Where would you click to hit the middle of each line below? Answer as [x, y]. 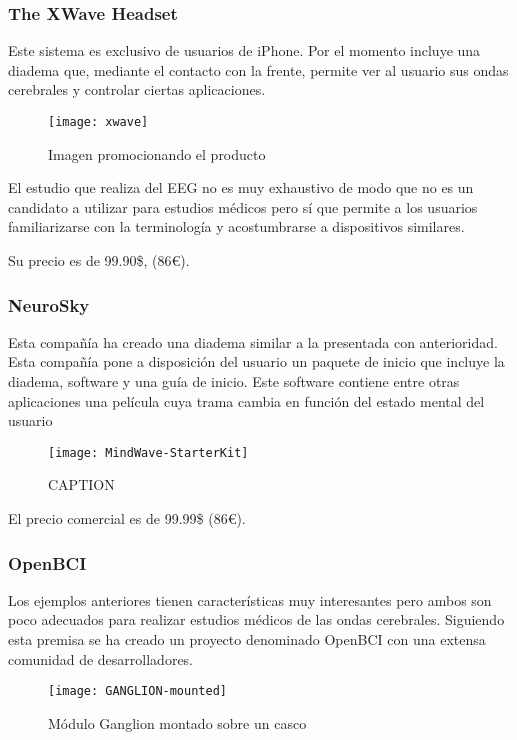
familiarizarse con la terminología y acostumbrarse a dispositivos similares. [236, 226]
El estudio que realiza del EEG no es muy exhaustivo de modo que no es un [241, 187]
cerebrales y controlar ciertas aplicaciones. [137, 89]
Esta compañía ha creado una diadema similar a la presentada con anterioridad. [253, 341]
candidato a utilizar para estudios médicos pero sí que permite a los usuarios [243, 206]
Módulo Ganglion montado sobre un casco [177, 722]
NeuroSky [49, 304]
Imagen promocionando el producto [157, 153]
